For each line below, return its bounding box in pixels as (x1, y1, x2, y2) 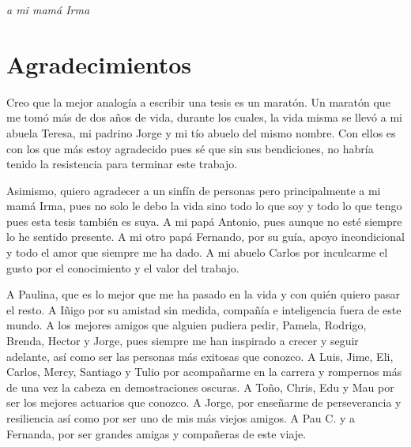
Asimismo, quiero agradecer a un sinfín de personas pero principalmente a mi (6, 182, 381, 198)
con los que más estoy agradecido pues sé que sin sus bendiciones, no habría (6, 140, 374, 156)
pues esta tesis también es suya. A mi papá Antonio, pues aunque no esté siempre (6, 212, 402, 229)
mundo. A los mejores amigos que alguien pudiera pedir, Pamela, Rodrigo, (6, 317, 367, 333)
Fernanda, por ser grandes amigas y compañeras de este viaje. (6, 425, 307, 441)
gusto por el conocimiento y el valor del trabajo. (6, 259, 239, 276)
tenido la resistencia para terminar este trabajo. (6, 156, 238, 172)
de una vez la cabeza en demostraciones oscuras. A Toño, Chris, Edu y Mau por (6, 378, 394, 395)
